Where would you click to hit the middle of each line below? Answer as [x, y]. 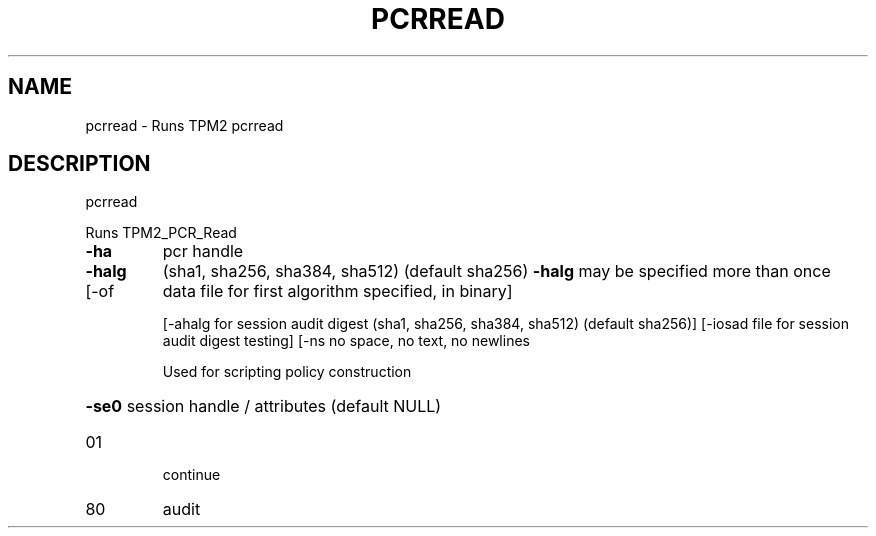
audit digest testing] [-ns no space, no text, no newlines [346, 341]
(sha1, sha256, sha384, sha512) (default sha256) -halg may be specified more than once [496, 271]
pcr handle [203, 251]
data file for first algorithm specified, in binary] [337, 291]
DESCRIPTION [79, 164]
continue [191, 475]
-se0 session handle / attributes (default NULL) [263, 406]
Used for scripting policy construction [287, 372]
